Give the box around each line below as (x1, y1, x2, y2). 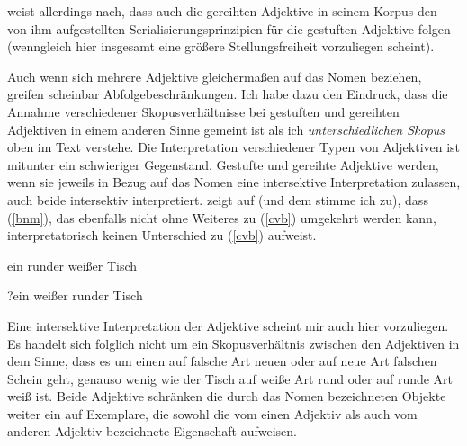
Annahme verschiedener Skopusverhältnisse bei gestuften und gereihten (7, 102, 400, 120)
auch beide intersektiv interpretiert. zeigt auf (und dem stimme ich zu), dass (7, 190, 428, 209)
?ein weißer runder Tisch (7, 286, 143, 305)
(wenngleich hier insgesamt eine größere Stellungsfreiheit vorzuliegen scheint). (7, 37, 435, 56)
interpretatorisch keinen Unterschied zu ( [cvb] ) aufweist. (7, 226, 317, 245)
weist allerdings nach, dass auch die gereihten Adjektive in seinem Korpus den (7, 2, 437, 20)
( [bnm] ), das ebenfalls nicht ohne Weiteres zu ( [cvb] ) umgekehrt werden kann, (7, 208, 436, 227)
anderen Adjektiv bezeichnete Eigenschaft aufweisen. (7, 422, 297, 441)
